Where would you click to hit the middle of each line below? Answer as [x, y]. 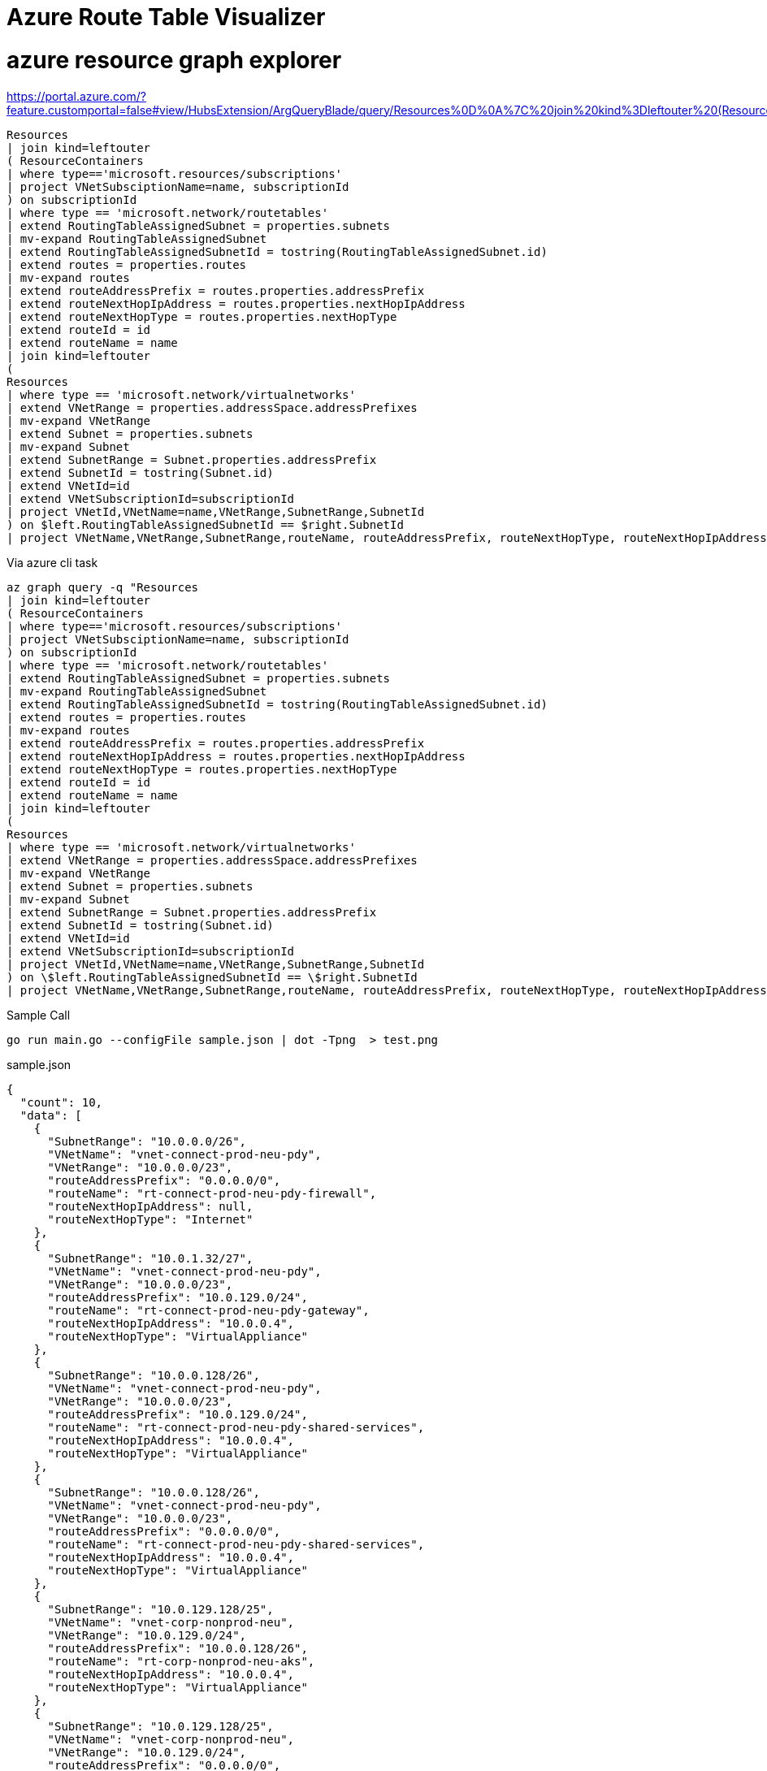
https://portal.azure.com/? [76, 96]
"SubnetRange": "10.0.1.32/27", [150, 1258]
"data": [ [51, 1115]
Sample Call [39, 1015]
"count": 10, [61, 1102]
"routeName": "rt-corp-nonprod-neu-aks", [181, 1661]
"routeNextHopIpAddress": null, [150, 1206]
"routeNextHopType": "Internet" [150, 1219]
